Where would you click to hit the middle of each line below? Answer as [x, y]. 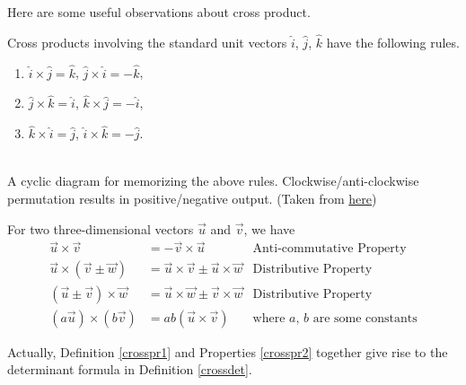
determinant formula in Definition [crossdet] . [130, 369]
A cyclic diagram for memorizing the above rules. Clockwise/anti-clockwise [213, 181]
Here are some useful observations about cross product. [159, 12]
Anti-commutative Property [330, 249]
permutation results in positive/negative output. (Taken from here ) [192, 199]
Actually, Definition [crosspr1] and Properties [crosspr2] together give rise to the [228, 351]
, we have [269, 228]
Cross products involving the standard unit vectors [147, 42]
